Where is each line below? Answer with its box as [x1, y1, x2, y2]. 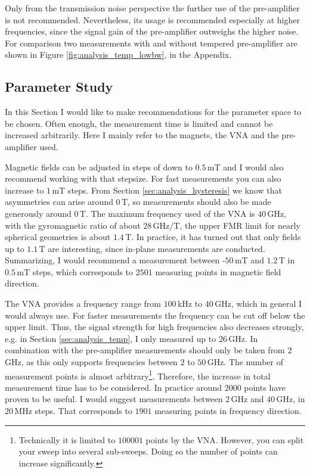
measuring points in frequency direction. [154, 404, 302, 417]
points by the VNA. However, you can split [145, 433, 304, 446]
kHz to [177, 297, 203, 310]
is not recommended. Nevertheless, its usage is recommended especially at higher [5, 13, 300, 26]
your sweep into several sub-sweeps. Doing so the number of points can [18, 445, 278, 458]
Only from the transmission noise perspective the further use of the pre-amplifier [5, 2, 300, 14]
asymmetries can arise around [5, 195, 113, 208]
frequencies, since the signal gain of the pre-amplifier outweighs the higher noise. [5, 25, 299, 38]
